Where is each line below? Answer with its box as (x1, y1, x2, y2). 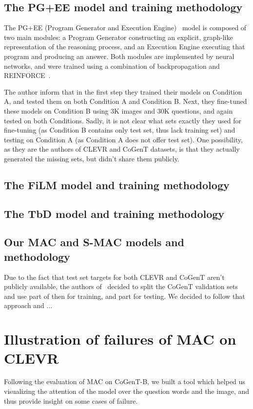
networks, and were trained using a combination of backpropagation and (4, 60, 220, 71)
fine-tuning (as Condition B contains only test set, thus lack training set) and (4, 125, 235, 135)
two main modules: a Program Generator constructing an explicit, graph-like (4, 32, 233, 42)
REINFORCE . (4, 70, 51, 80)
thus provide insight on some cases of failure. (4, 395, 138, 406)
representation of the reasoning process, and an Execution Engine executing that (4, 41, 245, 52)
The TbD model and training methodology (4, 206, 225, 221)
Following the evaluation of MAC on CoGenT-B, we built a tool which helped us (4, 376, 245, 387)
